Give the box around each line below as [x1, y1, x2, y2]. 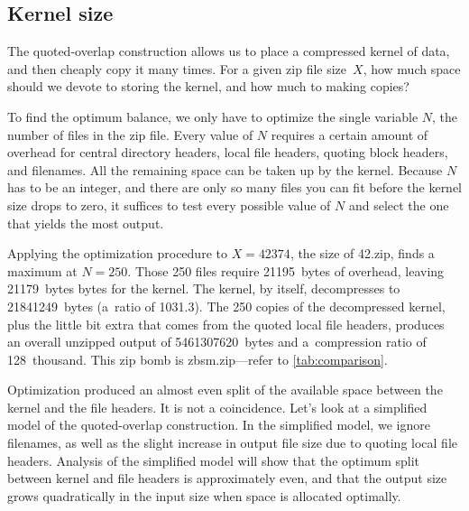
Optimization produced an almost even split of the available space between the [7, 380, 443, 399]
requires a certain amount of [271, 125, 428, 144]
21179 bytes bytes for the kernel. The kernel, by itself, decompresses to [7, 279, 400, 298]
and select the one [348, 195, 449, 214]
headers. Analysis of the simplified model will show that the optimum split [7, 451, 420, 469]
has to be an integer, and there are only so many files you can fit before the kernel [7, 178, 463, 197]
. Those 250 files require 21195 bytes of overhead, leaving [127, 261, 445, 280]
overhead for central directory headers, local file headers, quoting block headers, [7, 143, 448, 162]
